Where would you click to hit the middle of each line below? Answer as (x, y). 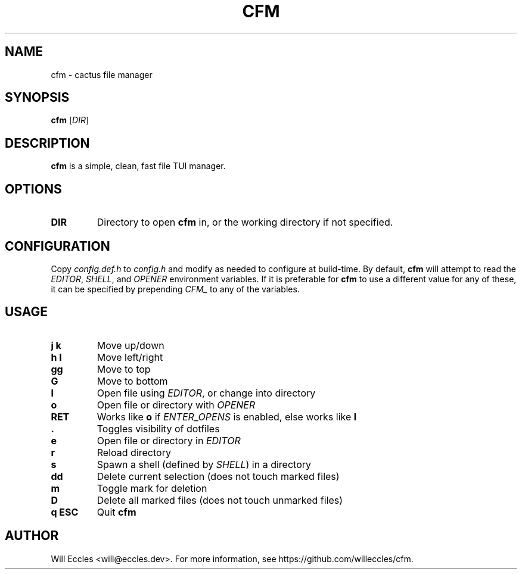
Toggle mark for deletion (152, 488)
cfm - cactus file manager (102, 74)
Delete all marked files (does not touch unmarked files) (220, 500)
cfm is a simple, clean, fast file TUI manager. (138, 166)
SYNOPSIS (37, 98)
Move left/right (130, 357)
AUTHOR (32, 536)
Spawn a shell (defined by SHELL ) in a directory (204, 464)
